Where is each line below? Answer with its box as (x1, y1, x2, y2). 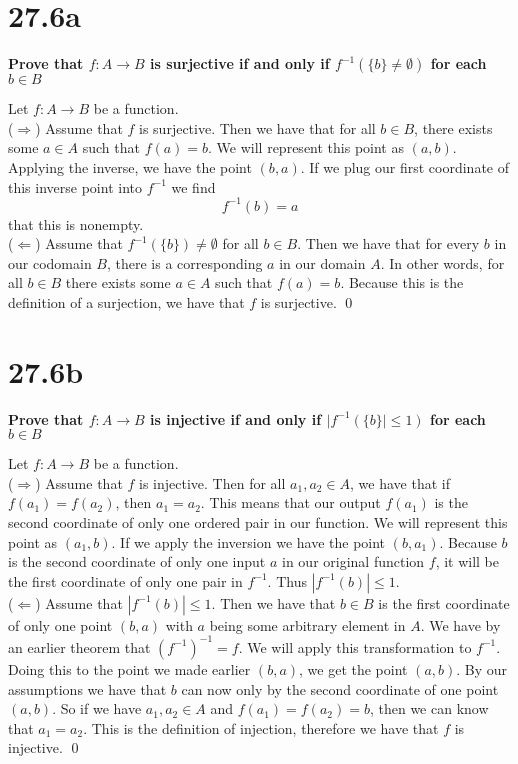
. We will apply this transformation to (238, 636, 472, 657)
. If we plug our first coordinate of (300, 156, 510, 177)
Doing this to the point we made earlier (8, 658, 251, 679)
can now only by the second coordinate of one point (181, 678, 499, 699)
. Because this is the (340, 272, 464, 293)
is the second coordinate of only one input (8, 551, 266, 572)
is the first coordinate (378, 592, 510, 613)
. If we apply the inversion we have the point (111, 531, 386, 552)
